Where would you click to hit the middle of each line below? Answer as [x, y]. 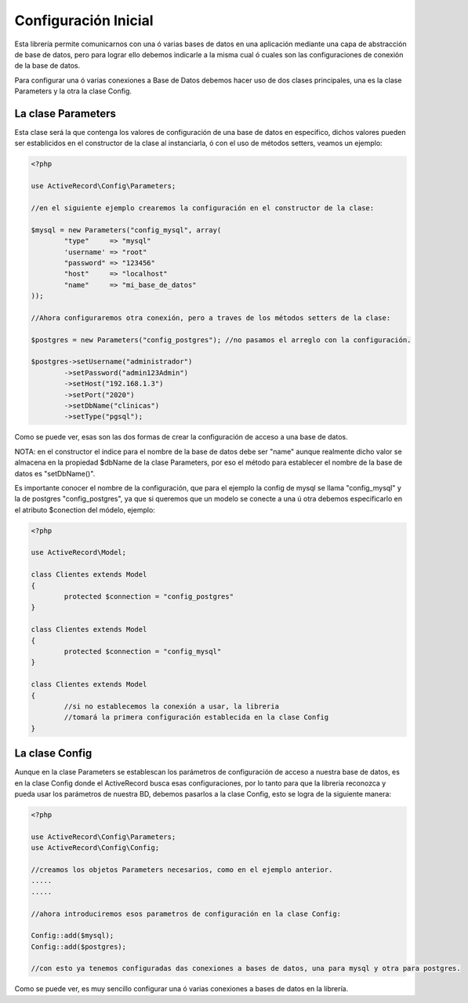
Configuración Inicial [84, 20]
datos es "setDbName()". [55, 473]
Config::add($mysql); [73, 936]
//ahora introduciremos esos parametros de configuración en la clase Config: [186, 914]
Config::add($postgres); [79, 946]
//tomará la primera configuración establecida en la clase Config [196, 717]
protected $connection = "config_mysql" [143, 651]
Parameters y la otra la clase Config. [73, 91]
